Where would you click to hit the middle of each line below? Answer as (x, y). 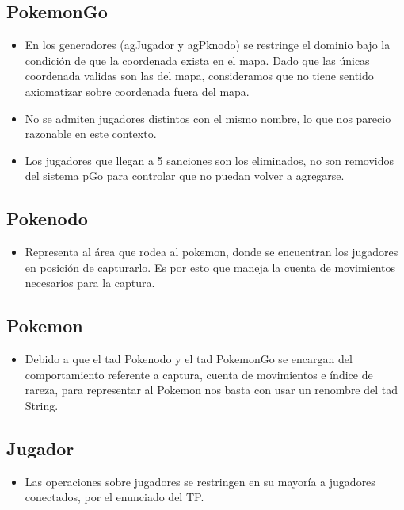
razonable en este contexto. (91, 134)
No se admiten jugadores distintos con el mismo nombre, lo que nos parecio (208, 118)
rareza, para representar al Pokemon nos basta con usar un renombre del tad (212, 390)
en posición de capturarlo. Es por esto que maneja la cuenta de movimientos (210, 267)
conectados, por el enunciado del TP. (114, 497)
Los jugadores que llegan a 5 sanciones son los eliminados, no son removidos (210, 160)
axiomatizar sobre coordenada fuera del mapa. (137, 91)
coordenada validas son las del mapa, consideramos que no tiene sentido (199, 76)
